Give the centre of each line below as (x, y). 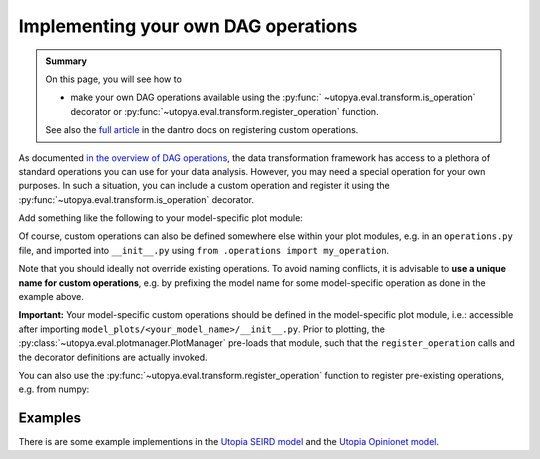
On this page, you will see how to (113, 79)
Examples (50, 418)
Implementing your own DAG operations (188, 26)
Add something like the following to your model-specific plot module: (161, 218)
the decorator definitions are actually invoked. (113, 357)
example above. (51, 297)
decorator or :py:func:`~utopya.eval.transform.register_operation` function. (224, 111)
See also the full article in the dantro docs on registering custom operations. (202, 130)
